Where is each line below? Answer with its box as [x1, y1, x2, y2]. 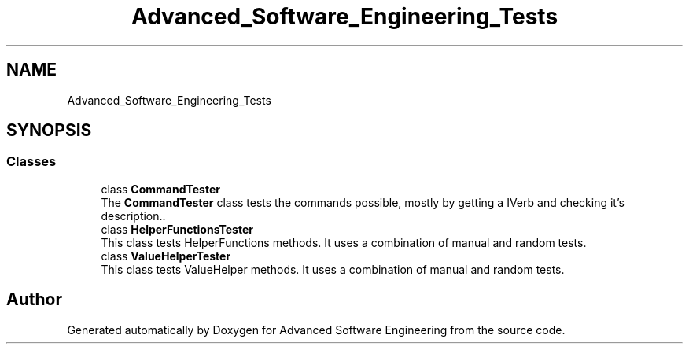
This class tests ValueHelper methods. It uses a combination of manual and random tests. [101, 262, 565, 276]
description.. [101, 208, 166, 223]
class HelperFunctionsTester [101, 222, 253, 236]
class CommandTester [101, 182, 220, 196]
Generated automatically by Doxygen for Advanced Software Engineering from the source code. [67, 322, 566, 337]
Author [6, 289, 62, 310]
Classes [6, 153, 57, 170]
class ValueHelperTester [101, 249, 231, 263]
